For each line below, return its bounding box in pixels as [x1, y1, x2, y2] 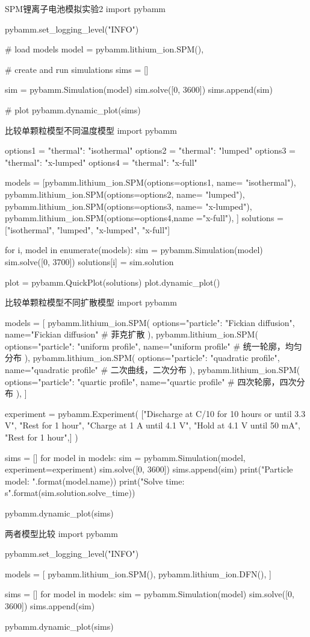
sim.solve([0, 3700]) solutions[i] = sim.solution [5, 255, 174, 268]
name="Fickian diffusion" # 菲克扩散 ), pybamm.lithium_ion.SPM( [5, 328, 258, 340]
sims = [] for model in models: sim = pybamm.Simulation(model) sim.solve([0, [5, 588, 294, 600]
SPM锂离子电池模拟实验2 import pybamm [5, 2, 166, 14]
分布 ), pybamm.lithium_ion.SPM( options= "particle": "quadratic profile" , [5, 351, 280, 364]
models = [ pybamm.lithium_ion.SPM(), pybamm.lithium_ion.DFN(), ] [5, 567, 271, 580]
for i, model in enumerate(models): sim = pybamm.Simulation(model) [5, 243, 263, 256]
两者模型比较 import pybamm [5, 527, 118, 539]
